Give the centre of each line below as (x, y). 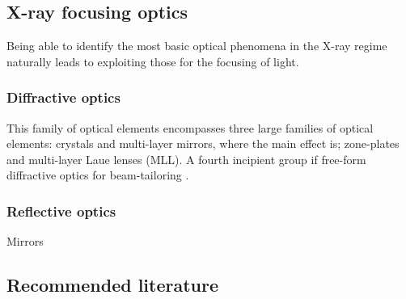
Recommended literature (113, 285)
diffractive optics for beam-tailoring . (98, 175)
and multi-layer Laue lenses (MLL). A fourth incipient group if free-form (186, 159)
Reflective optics (61, 211)
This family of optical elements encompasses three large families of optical (190, 127)
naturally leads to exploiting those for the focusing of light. (153, 61)
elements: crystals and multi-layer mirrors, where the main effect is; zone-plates (203, 143)
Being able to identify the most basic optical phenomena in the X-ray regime (197, 46)
